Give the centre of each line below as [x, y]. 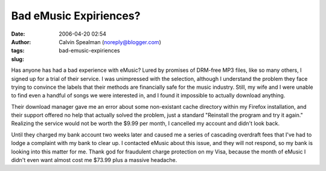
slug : [18, 59]
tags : [18, 51]
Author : [21, 42]
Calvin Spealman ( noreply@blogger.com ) [110, 42]
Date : [18, 34]
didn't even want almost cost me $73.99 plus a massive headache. [94, 160]
